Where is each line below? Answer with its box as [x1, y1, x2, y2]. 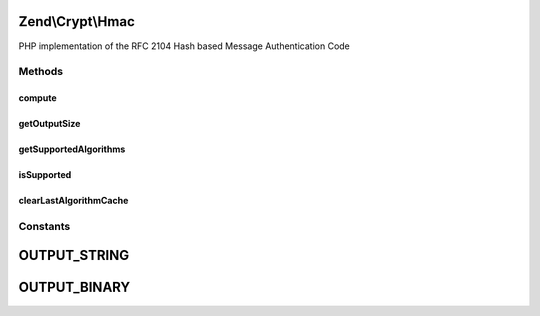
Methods [18, 65, 64, 79]
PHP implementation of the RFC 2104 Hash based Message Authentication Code [18, 40, 350, 52]
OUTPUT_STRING [18, 247, 130, 264]
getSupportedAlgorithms [18, 143, 126, 155]
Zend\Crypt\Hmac [18, 13, 135, 30]
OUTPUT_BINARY [18, 279, 131, 296]
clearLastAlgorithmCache [18, 195, 129, 207]
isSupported [18, 169, 72, 181]
